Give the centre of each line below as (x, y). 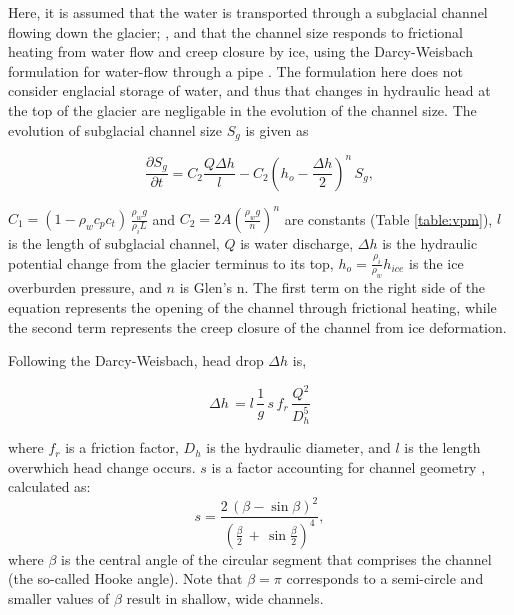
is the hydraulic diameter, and (298, 447)
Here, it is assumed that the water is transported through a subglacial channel (248, 12)
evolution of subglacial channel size (115, 129)
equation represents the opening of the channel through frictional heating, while (252, 306)
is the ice (436, 262)
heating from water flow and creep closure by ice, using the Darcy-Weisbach (240, 51)
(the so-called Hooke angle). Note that (125, 578)
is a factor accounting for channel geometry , (348, 466)
